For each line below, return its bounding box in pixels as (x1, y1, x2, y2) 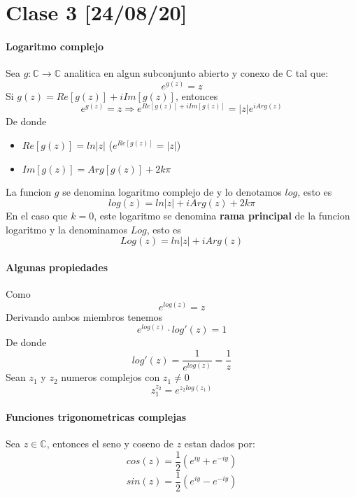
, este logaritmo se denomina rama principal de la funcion (94, 208, 350, 223)
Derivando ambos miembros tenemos (6, 309, 163, 324)
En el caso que (6, 208, 68, 223)
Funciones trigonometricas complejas (6, 410, 187, 424)
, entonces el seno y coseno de (46, 436, 174, 451)
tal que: (295, 66, 329, 80)
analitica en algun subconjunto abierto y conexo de (64, 66, 283, 80)
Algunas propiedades (6, 260, 108, 275)
